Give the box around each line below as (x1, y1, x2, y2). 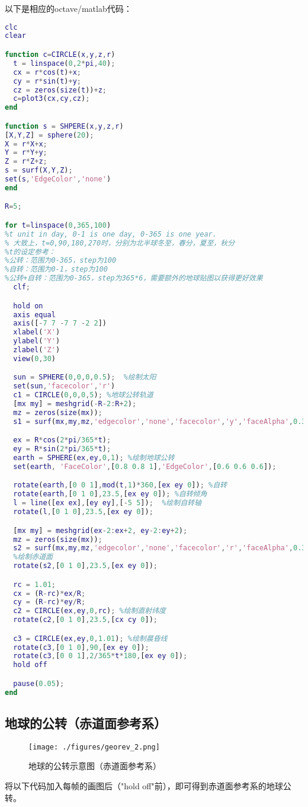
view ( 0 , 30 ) (13, 354, 56, 363)
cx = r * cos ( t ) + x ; (13, 68, 82, 76)
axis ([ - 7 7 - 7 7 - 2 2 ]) (13, 319, 107, 328)
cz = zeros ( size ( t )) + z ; (13, 85, 107, 94)
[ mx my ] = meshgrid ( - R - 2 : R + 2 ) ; (13, 400, 137, 409)
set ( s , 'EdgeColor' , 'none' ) (5, 175, 111, 184)
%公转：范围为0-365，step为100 (5, 256, 117, 265)
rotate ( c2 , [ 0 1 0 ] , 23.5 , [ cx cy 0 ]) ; (13, 615, 158, 624)
